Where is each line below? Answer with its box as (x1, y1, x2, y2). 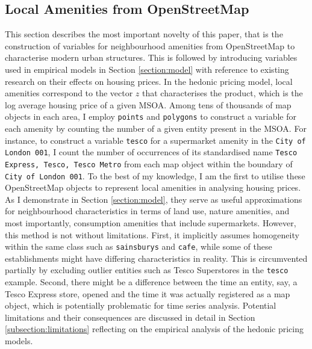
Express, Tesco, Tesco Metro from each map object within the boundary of (5, 157, 293, 170)
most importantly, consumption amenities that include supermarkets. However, (5, 217, 296, 229)
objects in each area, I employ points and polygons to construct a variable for (5, 110, 296, 123)
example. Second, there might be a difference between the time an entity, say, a (5, 276, 298, 288)
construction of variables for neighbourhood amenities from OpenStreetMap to (5, 39, 295, 52)
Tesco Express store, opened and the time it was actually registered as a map (5, 287, 290, 300)
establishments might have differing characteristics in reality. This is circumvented (5, 252, 308, 264)
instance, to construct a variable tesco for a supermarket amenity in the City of (5, 134, 306, 146)
